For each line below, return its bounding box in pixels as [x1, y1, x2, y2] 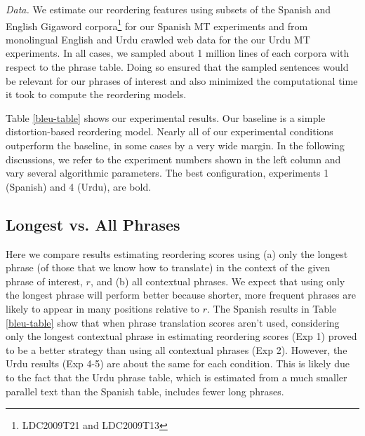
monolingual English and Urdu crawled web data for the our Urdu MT [6, 32, 310, 46]
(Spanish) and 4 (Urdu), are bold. [6, 179, 152, 193]
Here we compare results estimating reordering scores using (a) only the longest [6, 246, 348, 261]
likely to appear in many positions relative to [6, 301, 199, 315]
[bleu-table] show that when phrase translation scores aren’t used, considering [6, 315, 340, 329]
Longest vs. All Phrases [6, 213, 180, 235]
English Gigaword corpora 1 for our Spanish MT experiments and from [6, 16, 308, 33]
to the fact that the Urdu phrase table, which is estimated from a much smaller [6, 369, 347, 384]
